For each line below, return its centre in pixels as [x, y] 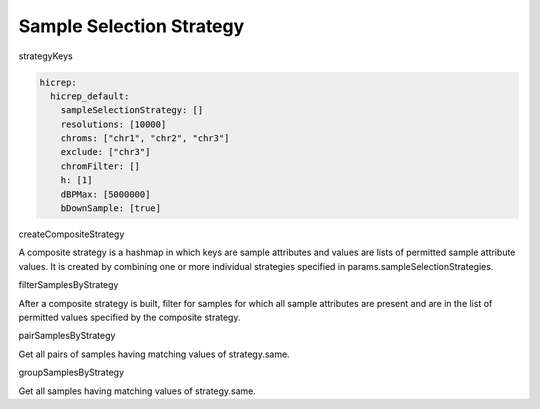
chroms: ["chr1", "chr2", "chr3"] [145, 138]
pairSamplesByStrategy [67, 336]
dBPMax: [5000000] [105, 194]
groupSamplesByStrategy [71, 372]
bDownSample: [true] [111, 208]
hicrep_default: [90, 96]
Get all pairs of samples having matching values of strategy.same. [154, 354]
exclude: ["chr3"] [105, 152]
